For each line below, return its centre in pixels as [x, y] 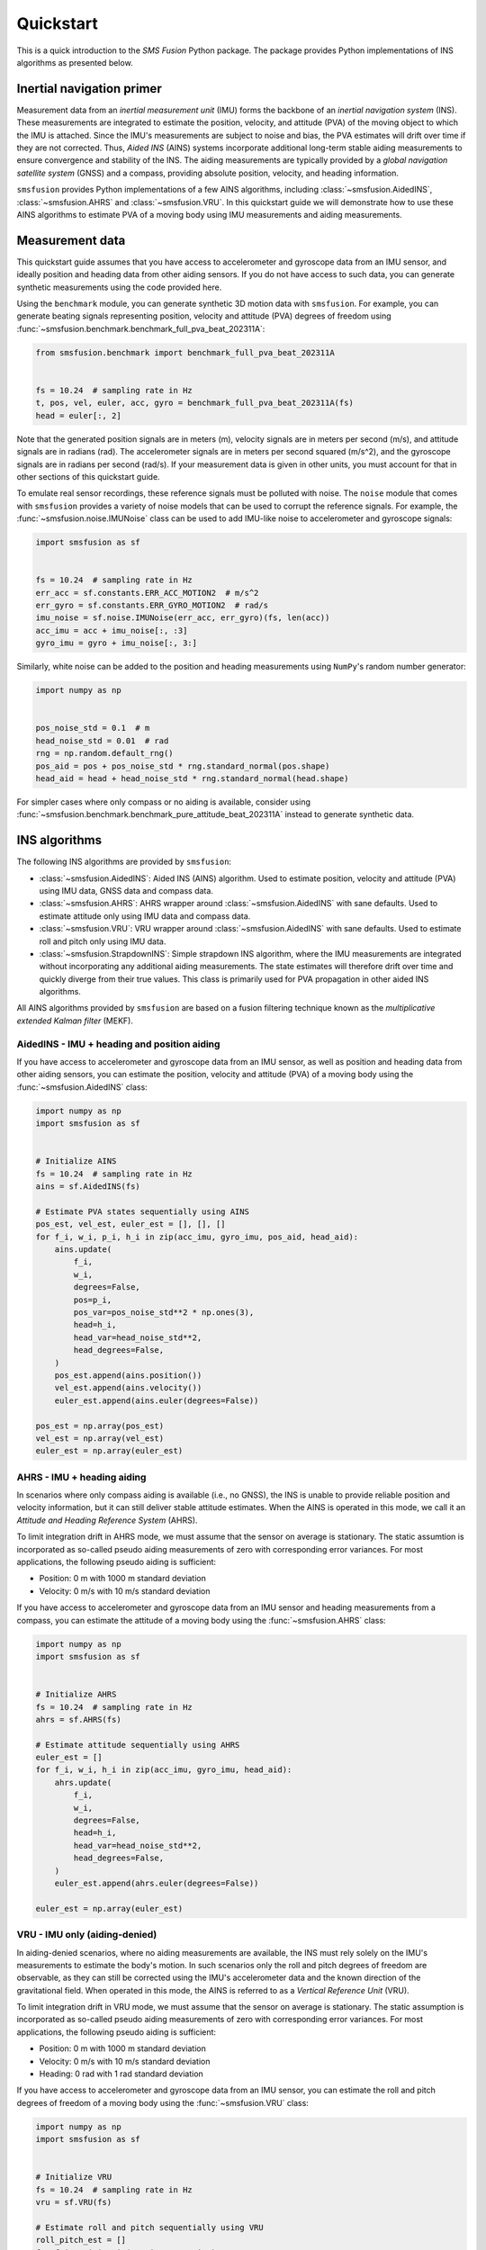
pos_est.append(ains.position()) [128, 1375]
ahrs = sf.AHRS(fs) [78, 1719]
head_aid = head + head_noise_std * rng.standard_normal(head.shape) [192, 778]
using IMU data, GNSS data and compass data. [126, 890]
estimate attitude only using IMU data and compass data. [145, 916]
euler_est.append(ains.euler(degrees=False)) [157, 1400]
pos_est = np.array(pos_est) [100, 1426]
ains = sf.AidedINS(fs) [88, 1187]
